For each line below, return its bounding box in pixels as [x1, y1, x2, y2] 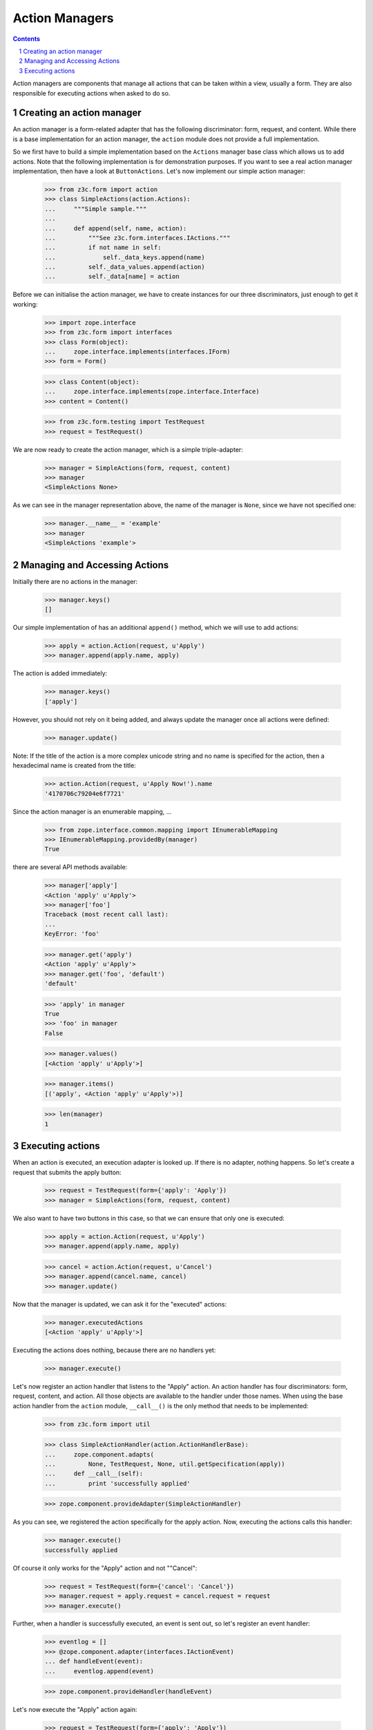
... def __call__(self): [44, 1470, 144, 1477]
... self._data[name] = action [44, 273, 180, 280]
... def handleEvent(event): [44, 1657, 144, 1666]
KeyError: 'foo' [44, 930, 100, 938]
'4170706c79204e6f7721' [44, 790, 126, 797]
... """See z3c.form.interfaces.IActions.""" [44, 234, 231, 242]
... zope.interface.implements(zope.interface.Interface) [44, 388, 260, 396]
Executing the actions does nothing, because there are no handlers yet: [12, 1346, 216, 1354]
